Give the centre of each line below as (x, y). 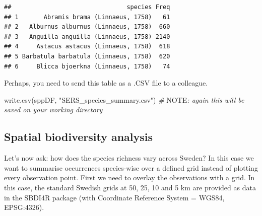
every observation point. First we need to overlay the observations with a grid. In (129, 177)
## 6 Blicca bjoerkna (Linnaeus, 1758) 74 (87, 66)
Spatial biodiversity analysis (79, 137)
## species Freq (87, 7)
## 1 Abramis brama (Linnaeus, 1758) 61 (87, 17)
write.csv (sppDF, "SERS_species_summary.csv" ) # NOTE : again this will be (124, 99)
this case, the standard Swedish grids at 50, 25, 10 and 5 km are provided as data (130, 187)
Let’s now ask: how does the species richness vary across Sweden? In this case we (129, 158)
